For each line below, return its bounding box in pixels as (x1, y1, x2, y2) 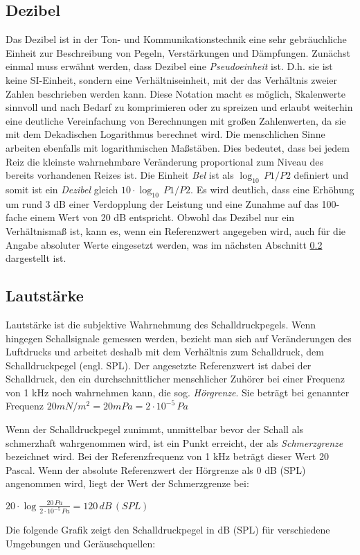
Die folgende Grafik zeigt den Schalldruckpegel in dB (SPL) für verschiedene (6, 522, 330, 537)
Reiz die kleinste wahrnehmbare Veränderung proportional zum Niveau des (6, 154, 324, 168)
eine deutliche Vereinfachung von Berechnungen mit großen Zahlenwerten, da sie (6, 113, 346, 127)
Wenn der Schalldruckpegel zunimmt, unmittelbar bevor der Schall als (6, 422, 304, 437)
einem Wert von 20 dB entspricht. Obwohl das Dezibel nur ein (30, 210, 295, 224)
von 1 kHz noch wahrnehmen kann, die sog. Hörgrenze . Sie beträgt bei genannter (6, 385, 350, 399)
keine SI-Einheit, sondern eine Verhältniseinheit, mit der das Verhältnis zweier (6, 72, 338, 87)
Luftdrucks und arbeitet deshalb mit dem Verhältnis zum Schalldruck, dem (6, 344, 324, 359)
